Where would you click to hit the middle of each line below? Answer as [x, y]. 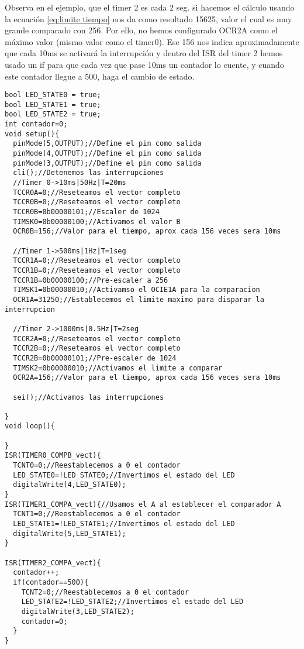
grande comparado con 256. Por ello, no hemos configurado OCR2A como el [141, 30]
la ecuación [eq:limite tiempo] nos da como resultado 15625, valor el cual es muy [148, 18]
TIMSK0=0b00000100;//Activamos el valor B [97, 222]
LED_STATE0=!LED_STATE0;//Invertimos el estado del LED [124, 475]
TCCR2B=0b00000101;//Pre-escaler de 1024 [95, 358]
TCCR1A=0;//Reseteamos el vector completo [97, 261]
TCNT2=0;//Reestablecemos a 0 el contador [105, 592]
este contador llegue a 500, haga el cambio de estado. [100, 76]
